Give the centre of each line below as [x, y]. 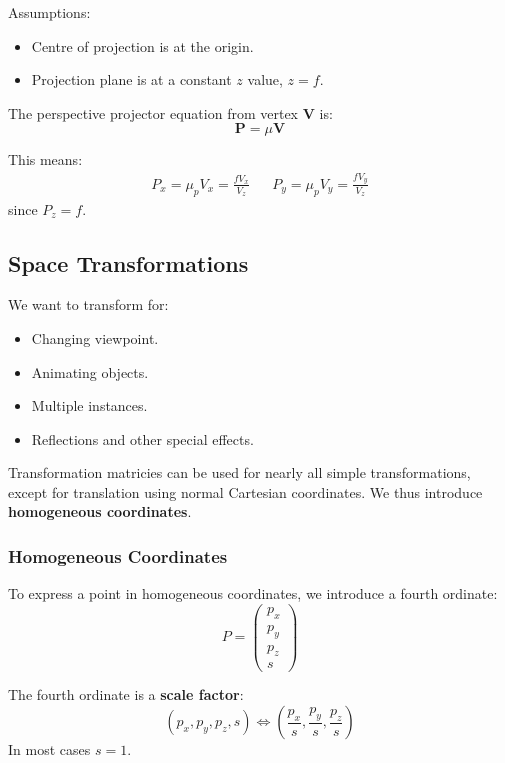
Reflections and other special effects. [142, 438]
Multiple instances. [89, 405]
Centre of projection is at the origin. [142, 45]
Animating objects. [90, 371]
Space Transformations [128, 262]
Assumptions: [49, 12]
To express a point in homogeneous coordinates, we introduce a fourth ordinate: [253, 593]
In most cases [49, 749]
